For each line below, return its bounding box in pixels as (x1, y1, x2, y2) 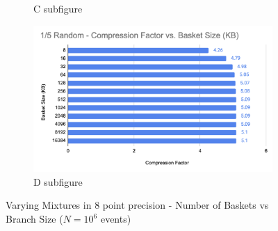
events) (100, 212, 131, 225)
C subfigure (33, 1, 83, 15)
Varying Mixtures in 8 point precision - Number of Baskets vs (6, 198, 269, 212)
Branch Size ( (6, 212, 63, 225)
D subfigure (33, 174, 83, 189)
